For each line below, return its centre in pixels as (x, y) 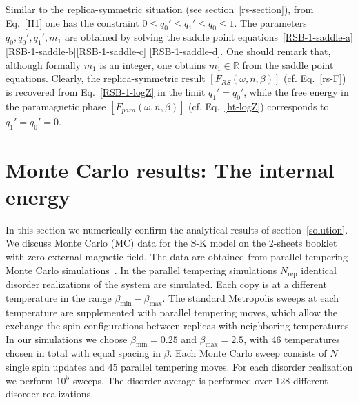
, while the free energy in (296, 91)
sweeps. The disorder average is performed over (172, 380)
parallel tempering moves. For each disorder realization (237, 367)
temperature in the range (59, 297)
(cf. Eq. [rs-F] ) (315, 78)
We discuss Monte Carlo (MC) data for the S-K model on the (136, 243)
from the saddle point (288, 64)
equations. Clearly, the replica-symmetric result (106, 78)
